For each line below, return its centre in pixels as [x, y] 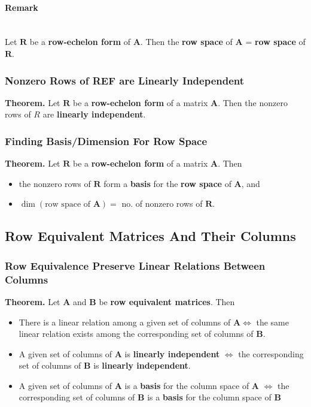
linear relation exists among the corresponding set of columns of [136, 334]
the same [272, 322]
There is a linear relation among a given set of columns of [125, 322]
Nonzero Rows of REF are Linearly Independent [125, 80]
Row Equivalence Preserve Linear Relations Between [135, 265]
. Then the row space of [186, 42]
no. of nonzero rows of [162, 203]
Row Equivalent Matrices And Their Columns [150, 236]
